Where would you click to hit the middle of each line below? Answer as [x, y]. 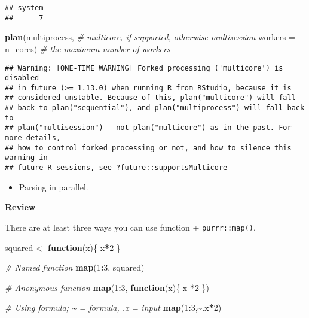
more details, [33, 138]
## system [24, 8]
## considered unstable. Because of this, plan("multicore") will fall [150, 98]
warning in [26, 158]
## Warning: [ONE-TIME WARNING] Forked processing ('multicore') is [144, 68]
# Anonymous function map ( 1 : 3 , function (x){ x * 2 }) [107, 287]
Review [20, 207]
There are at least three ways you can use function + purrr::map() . [130, 227]
